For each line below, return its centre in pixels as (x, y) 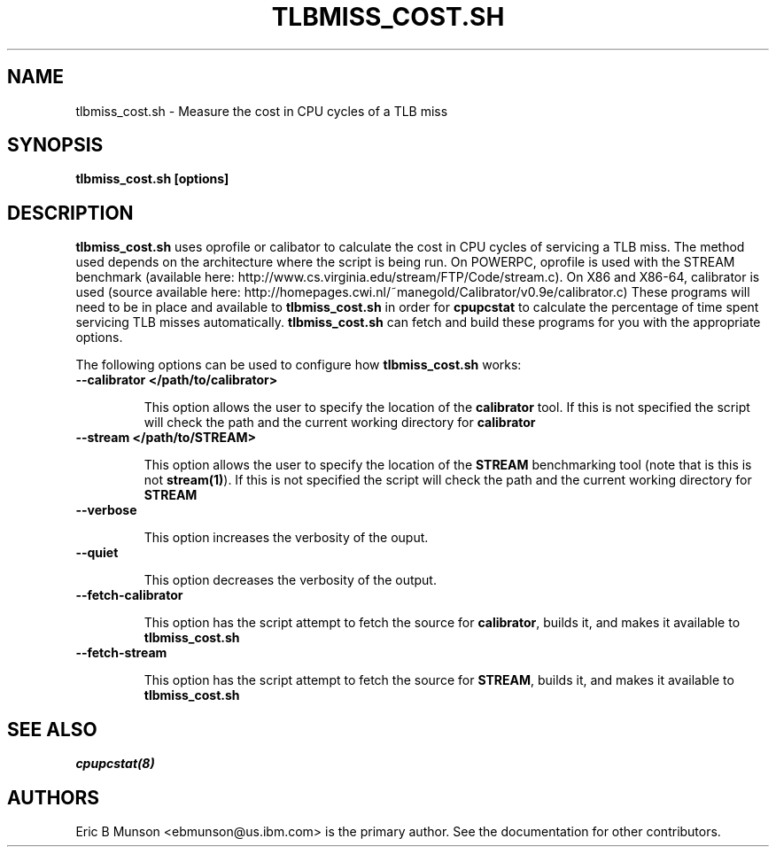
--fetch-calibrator (129, 595)
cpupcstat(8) (115, 764)
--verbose (106, 510)
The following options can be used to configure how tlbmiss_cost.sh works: (299, 365)
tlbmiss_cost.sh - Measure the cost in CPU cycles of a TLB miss (262, 111)
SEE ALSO (52, 729)
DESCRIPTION (70, 213)
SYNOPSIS (55, 145)
